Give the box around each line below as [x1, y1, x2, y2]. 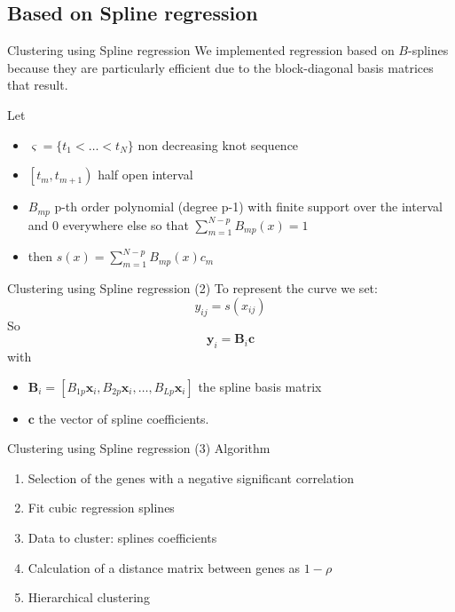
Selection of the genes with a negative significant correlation [27, 468, 355, 487]
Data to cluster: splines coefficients [27, 528, 217, 546]
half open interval [98, 165, 193, 184]
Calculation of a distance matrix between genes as [27, 558, 301, 576]
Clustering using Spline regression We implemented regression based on [7, 41, 395, 60]
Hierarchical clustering [27, 588, 150, 607]
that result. [7, 76, 68, 94]
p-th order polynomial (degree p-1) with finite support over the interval [54, 197, 443, 216]
